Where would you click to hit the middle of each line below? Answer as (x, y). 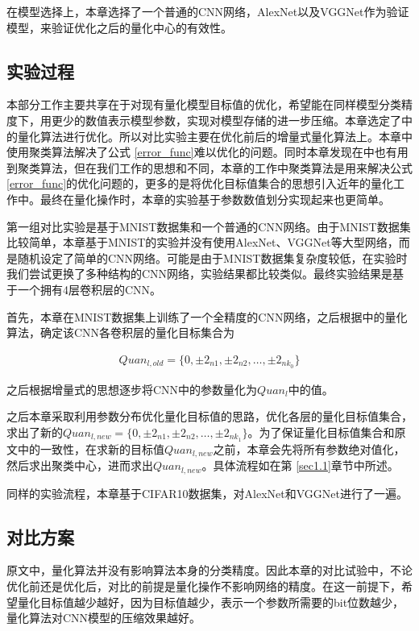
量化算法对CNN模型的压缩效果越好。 (104, 618)
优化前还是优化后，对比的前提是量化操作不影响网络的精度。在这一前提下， (204, 585)
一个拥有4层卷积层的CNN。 (89, 289)
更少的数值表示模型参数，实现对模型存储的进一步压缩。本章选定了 (226, 120)
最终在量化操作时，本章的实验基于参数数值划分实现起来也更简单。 (215, 199)
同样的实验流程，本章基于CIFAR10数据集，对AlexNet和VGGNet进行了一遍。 (207, 493)
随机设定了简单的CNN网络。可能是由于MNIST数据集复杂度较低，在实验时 (212, 257)
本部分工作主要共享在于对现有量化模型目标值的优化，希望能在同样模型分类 (204, 104)
